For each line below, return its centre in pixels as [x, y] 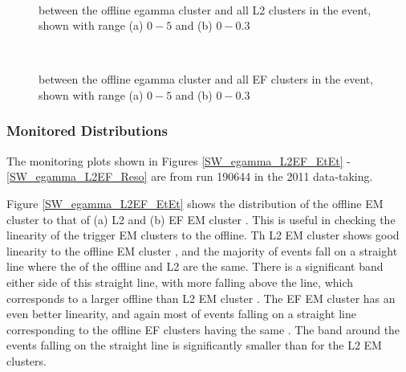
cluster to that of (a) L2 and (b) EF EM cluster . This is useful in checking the [201, 219]
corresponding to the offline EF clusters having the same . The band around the [203, 329]
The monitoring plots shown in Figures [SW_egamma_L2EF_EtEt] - [179, 160]
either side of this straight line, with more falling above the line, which [180, 282]
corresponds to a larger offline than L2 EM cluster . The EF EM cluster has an [201, 298]
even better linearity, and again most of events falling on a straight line [181, 314]
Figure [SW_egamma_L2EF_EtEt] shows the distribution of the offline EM [195, 203]
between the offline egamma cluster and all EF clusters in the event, [206, 79]
